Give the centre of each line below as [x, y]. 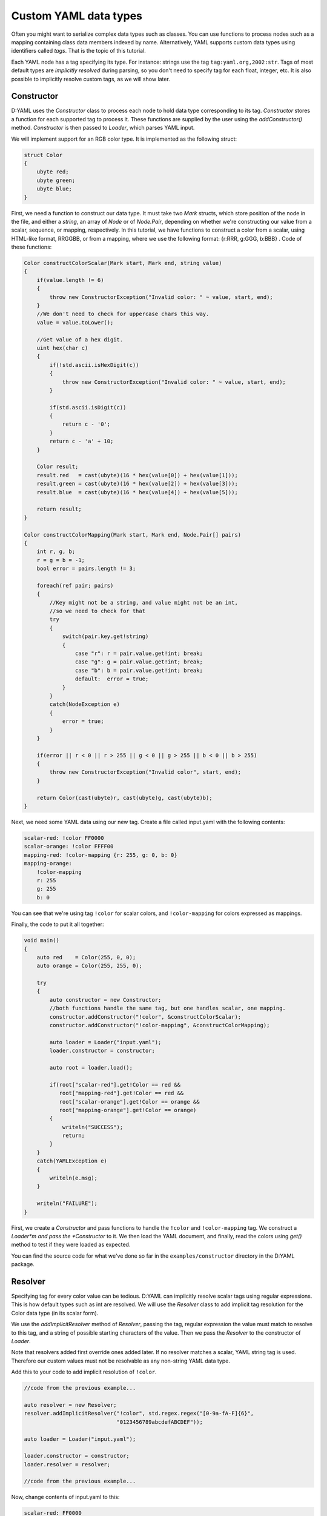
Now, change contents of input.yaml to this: [65, 1497]
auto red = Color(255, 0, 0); [86, 957]
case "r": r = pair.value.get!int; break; [139, 654]
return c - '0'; [86, 424]
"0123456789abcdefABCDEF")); [160, 1422]
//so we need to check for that [97, 611]
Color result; [58, 467]
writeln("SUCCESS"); [93, 1127]
